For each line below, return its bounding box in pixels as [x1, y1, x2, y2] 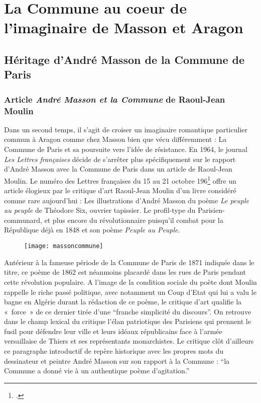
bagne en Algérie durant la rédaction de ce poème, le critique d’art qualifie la [4, 296, 242, 307]
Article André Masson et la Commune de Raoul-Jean [4, 93, 225, 105]
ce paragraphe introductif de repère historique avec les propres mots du [4, 346, 223, 356]
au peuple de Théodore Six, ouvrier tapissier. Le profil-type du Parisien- [4, 205, 225, 215]
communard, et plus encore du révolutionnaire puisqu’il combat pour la [4, 214, 223, 225]
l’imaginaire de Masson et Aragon [4, 17, 243, 38]
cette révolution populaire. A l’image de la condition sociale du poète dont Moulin [4, 276, 257, 287]
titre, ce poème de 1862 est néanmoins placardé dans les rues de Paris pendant [4, 267, 246, 277]
